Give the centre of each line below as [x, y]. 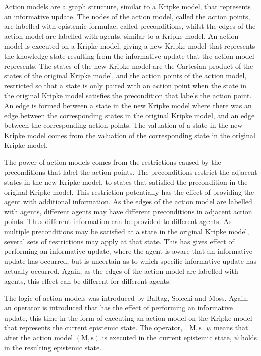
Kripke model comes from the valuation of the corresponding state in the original [130, 135]
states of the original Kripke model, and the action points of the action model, [125, 76]
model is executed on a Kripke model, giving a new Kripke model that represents [130, 46]
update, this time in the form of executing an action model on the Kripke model [128, 317]
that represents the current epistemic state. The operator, [93, 327]
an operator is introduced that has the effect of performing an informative [119, 308]
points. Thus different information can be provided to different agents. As [118, 221]
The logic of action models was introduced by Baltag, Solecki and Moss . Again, [127, 298]
